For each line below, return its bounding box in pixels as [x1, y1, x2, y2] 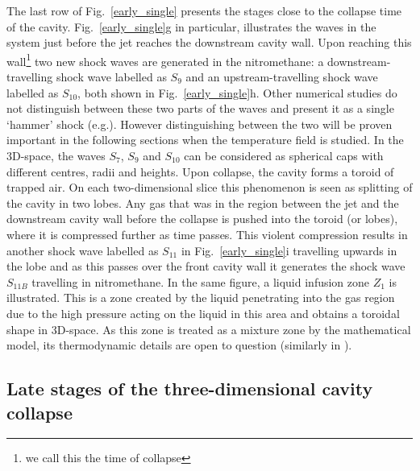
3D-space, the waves [6, 147, 106, 163]
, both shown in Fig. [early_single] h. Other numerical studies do [77, 84, 397, 101]
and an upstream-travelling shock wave [185, 68, 378, 85]
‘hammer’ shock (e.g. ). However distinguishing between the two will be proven [6, 115, 393, 132]
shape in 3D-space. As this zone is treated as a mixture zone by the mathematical [6, 320, 411, 337]
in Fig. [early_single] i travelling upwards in [181, 242, 397, 258]
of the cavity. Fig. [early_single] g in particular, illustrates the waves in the [6, 18, 376, 35]
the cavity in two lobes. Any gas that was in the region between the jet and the [6, 194, 399, 211]
